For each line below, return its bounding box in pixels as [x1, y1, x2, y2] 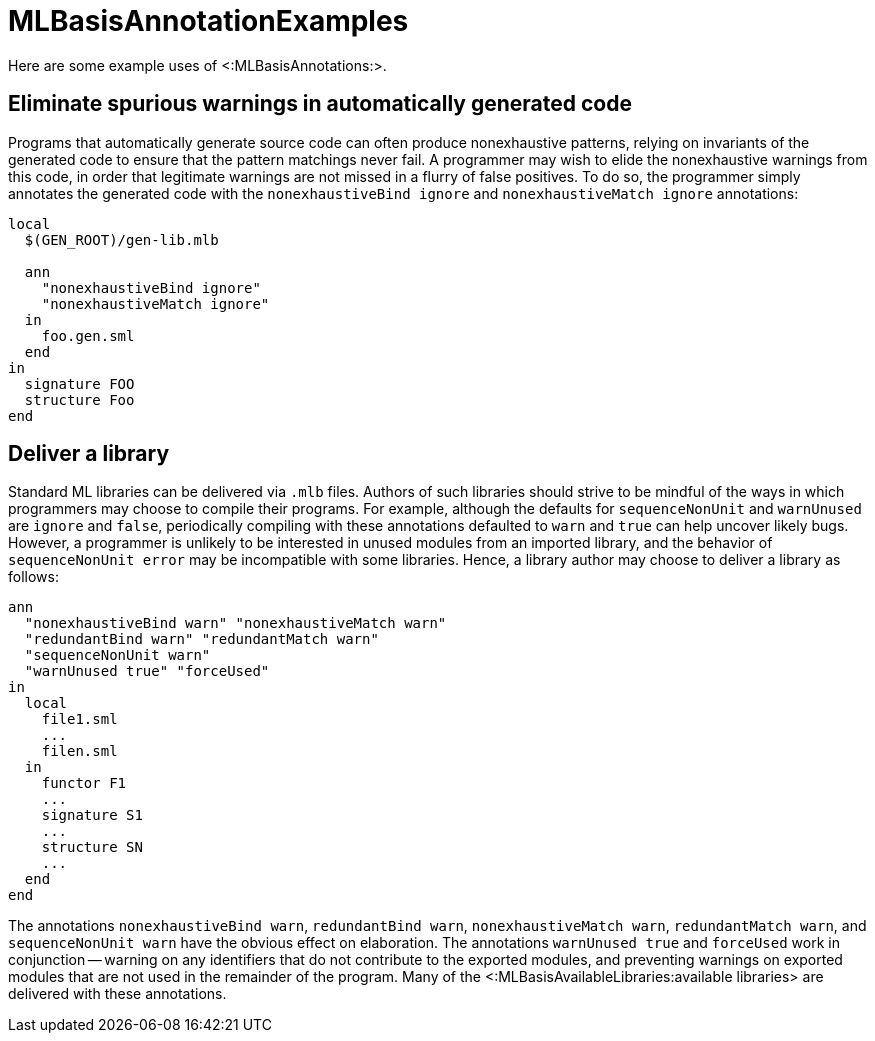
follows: [8, 568, 59, 586]
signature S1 [41, 807, 143, 824]
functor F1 [41, 775, 127, 792]
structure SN [41, 839, 143, 856]
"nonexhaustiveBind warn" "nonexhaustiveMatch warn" [24, 615, 447, 632]
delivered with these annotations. [8, 985, 227, 1003]
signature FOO [24, 375, 135, 392]
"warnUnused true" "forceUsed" [24, 663, 270, 680]
